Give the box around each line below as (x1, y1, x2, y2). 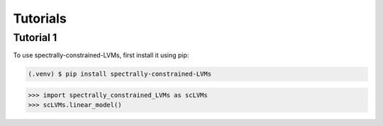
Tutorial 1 (13, 31, 57, 44)
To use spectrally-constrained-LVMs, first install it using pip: (13, 51, 189, 59)
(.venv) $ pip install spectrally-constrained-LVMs (28, 70, 212, 78)
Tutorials (13, 11, 67, 26)
